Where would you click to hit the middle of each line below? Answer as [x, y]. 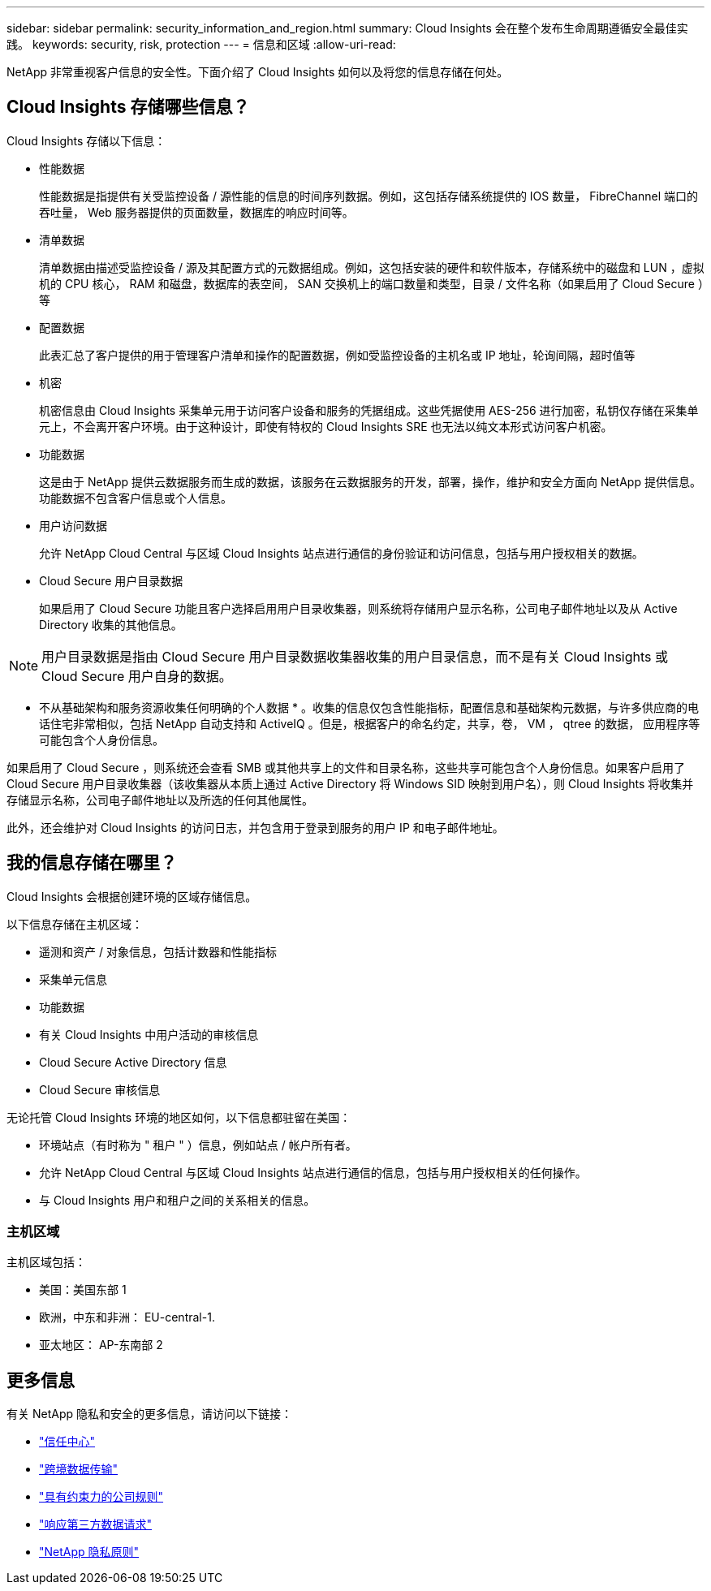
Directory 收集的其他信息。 [111, 624]
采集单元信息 [73, 979]
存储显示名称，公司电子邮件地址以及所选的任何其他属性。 [160, 800]
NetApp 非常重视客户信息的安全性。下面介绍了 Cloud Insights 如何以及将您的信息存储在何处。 [258, 72]
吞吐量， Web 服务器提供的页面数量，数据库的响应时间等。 [196, 212]
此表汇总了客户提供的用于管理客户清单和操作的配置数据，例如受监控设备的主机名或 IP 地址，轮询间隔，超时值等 [337, 355]
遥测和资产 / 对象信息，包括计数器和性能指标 [158, 951]
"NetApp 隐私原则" [89, 1552]
